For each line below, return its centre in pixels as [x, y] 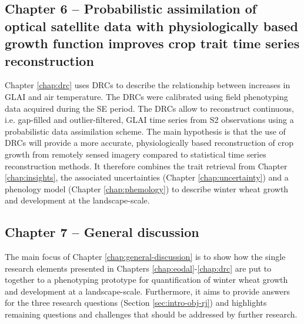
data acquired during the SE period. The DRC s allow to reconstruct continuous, [149, 108]
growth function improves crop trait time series [152, 43]
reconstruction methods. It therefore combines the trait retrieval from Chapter [146, 166]
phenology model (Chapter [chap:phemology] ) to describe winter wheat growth [147, 188]
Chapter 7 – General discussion [102, 232]
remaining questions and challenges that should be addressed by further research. [151, 314]
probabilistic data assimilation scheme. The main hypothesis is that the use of [145, 131]
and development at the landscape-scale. [77, 200]
